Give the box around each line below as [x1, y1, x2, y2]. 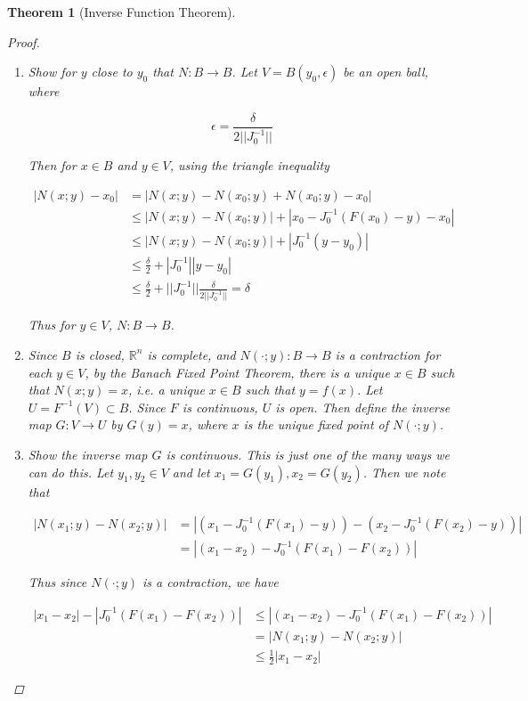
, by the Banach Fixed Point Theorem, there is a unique [85, 363, 390, 381]
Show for [28, 62, 77, 81]
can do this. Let [28, 462, 114, 481]
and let [172, 462, 210, 481]
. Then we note [362, 462, 446, 481]
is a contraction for [335, 345, 441, 363]
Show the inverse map [28, 444, 148, 463]
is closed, [75, 345, 125, 363]
